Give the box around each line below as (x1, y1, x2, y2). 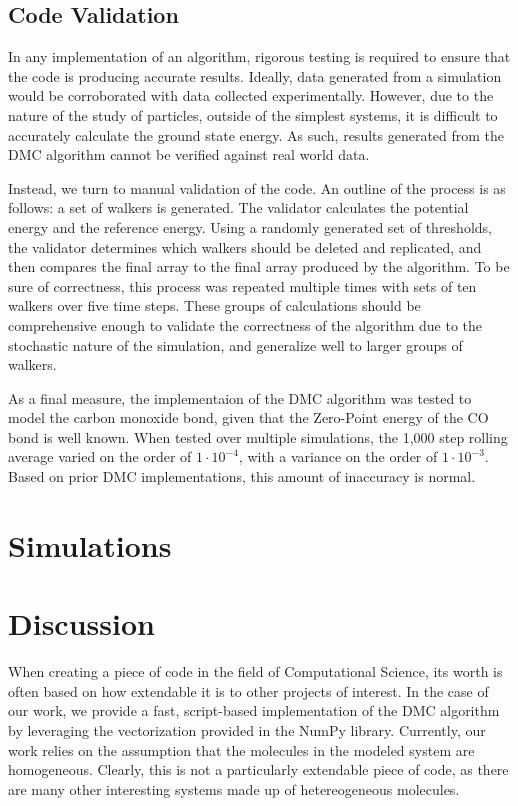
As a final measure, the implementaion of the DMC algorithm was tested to (8, 387, 472, 408)
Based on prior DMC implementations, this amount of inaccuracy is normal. (8, 466, 476, 487)
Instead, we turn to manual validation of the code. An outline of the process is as (8, 177, 506, 198)
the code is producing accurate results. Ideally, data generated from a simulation (8, 65, 502, 86)
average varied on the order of (8, 446, 192, 467)
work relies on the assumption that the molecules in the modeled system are (8, 739, 475, 760)
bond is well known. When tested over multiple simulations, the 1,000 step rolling (8, 426, 508, 447)
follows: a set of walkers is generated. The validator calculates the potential (8, 197, 469, 218)
